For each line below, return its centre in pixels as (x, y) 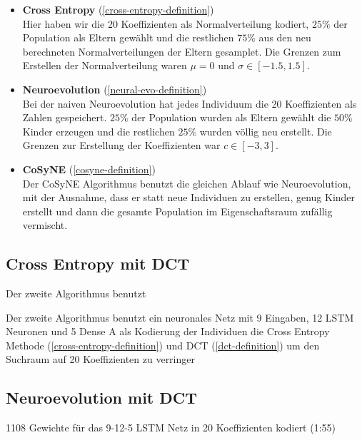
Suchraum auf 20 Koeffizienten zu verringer (100, 359)
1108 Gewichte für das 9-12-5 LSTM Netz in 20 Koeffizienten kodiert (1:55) (171, 428)
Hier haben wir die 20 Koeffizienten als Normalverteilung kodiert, (166, 23)
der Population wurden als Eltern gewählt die (231, 117)
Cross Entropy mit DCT (98, 264)
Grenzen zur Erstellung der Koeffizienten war (121, 145)
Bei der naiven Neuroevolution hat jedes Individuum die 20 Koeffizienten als (190, 103)
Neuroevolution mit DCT (102, 398)
